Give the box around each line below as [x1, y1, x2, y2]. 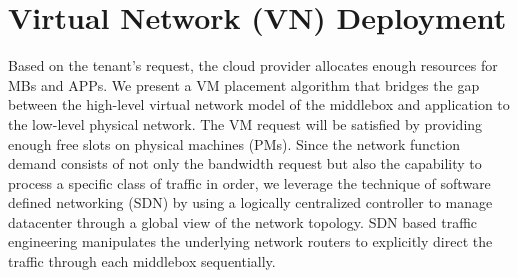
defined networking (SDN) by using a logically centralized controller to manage [8, 192, 493, 213]
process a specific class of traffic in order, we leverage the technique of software [8, 172, 491, 193]
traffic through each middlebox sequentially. [8, 251, 276, 272]
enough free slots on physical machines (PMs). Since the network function [8, 133, 461, 154]
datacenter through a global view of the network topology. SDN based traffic [8, 211, 478, 232]
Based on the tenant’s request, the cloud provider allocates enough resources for [8, 55, 498, 76]
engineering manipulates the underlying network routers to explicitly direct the [8, 231, 493, 252]
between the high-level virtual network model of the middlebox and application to [8, 94, 510, 115]
